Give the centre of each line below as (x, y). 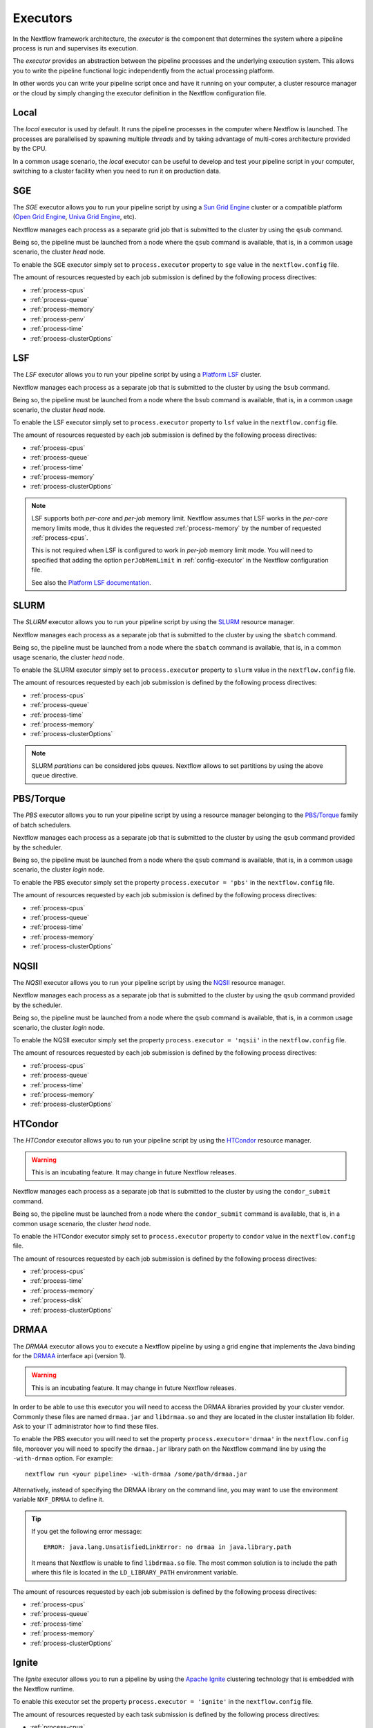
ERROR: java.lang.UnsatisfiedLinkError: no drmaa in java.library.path (168, 1547)
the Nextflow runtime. (44, 1689)
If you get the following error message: (87, 1532)
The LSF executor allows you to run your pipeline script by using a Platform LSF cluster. (137, 375)
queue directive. (55, 776)
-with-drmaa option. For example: (63, 1458)
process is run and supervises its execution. (75, 48)
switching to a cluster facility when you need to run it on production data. (117, 171)
